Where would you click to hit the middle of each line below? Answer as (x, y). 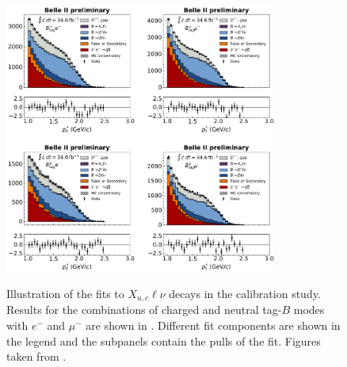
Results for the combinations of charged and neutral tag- (144, 310)
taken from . (36, 356)
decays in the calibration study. (245, 293)
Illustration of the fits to (65, 293)
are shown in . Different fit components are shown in (213, 325)
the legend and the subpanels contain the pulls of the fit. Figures (164, 340)
